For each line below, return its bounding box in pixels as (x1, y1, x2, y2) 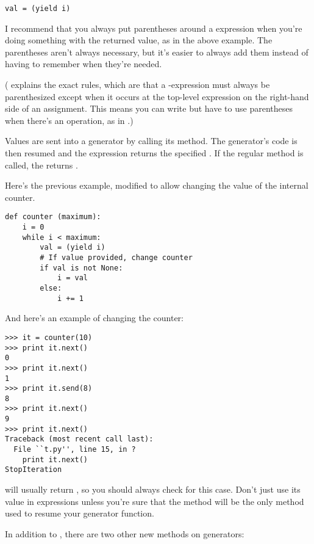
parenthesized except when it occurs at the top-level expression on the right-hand (5, 90, 309, 103)
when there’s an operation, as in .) (5, 114, 134, 126)
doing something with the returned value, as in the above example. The (5, 34, 273, 46)
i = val (57, 274, 88, 283)
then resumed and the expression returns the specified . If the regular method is (5, 147, 304, 159)
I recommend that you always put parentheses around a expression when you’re (5, 21, 302, 34)
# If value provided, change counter (40, 253, 193, 262)
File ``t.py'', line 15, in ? (13, 445, 136, 454)
